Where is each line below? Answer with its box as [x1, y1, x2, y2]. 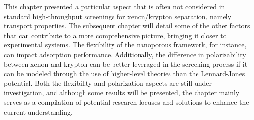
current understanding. [4, 106, 73, 117]
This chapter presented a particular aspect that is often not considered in [4, 1, 225, 11]
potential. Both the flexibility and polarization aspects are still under [4, 78, 212, 88]
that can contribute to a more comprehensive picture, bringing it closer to [4, 30, 226, 40]
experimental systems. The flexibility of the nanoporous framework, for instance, [4, 40, 247, 50]
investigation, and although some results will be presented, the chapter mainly [4, 87, 240, 98]
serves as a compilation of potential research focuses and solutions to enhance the [4, 97, 249, 107]
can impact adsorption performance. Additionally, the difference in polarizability [4, 49, 246, 59]
